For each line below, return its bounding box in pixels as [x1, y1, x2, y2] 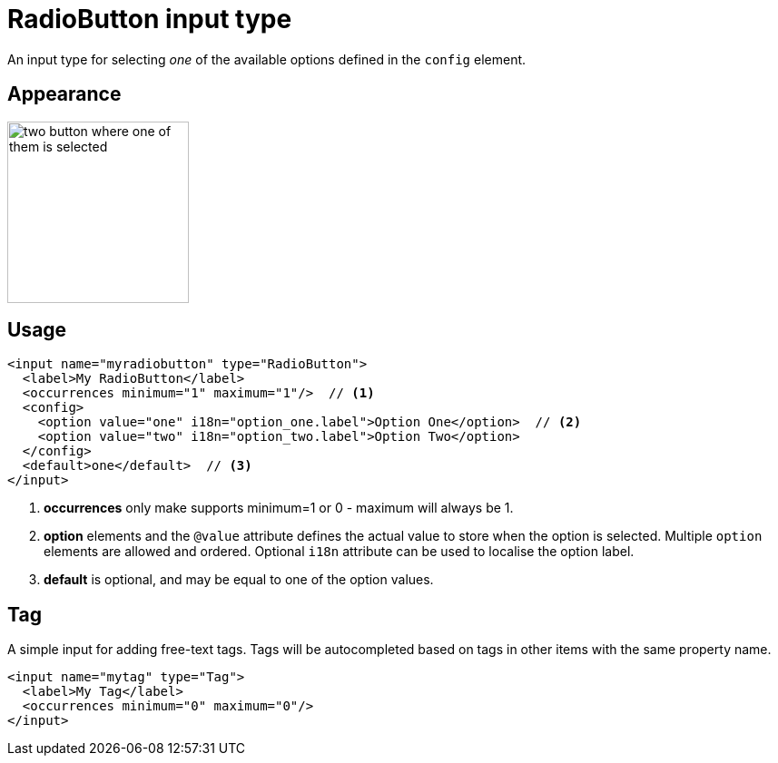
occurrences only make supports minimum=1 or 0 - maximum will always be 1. [44, 500, 514, 516]
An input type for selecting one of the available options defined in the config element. [7, 51, 527, 67]
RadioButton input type [7, 4, 292, 34]
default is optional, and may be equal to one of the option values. [44, 572, 434, 588]
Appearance [7, 83, 122, 106]
